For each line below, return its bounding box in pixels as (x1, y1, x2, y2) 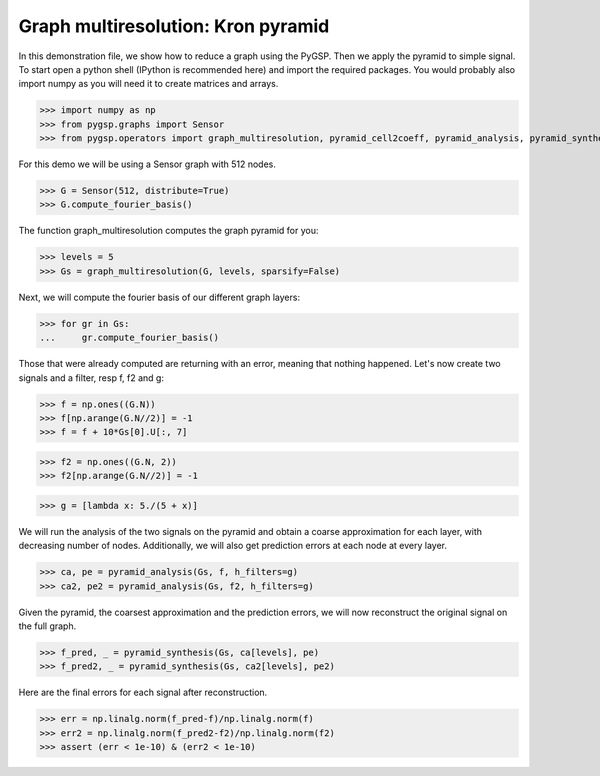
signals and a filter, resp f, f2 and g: (18, 371, 165, 384)
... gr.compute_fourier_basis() (39, 332, 220, 344)
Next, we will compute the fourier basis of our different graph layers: (18, 291, 300, 303)
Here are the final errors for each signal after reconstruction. (18, 686, 268, 699)
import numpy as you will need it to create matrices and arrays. (18, 78, 279, 90)
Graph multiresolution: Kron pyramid (18, 15, 330, 37)
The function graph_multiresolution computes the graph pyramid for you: (18, 225, 319, 237)
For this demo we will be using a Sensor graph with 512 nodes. (18, 158, 277, 170)
